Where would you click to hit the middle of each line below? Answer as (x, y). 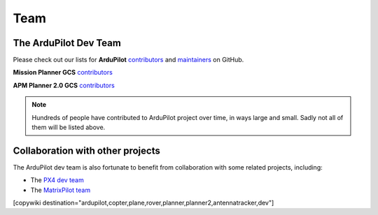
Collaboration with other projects (86, 150)
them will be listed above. (69, 127)
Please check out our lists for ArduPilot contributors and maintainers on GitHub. (128, 60)
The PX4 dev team (57, 180)
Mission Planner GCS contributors (63, 73)
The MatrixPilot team (61, 190)
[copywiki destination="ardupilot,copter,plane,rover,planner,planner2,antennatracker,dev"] (143, 203)
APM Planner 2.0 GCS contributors (64, 85)
